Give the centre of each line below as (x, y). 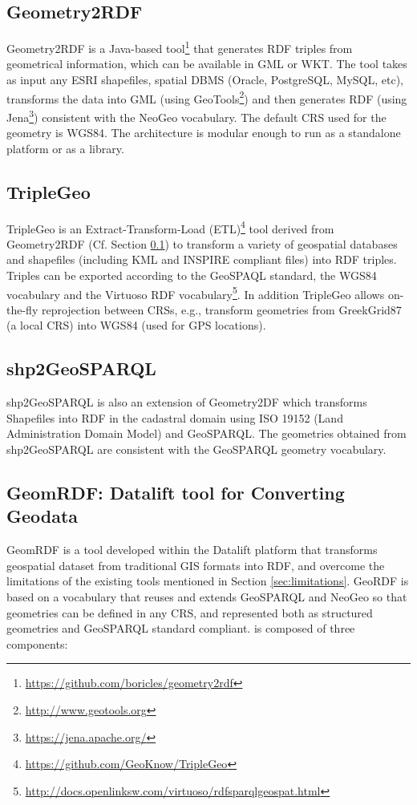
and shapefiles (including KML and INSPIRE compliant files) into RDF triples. (202, 259)
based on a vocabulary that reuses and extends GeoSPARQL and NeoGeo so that (207, 596)
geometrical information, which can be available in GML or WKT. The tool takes (207, 64)
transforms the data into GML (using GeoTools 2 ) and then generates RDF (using (207, 97)
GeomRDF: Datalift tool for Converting (176, 492)
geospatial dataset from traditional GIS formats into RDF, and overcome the (196, 565)
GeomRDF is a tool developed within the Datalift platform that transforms (192, 550)
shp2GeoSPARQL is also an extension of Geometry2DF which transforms (187, 402)
